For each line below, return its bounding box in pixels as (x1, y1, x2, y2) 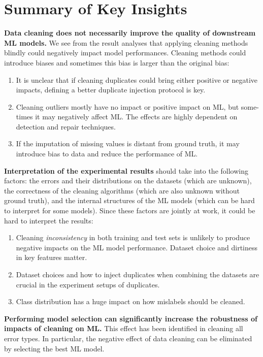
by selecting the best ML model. (4, 343, 105, 353)
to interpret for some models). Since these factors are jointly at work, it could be (4, 205, 255, 216)
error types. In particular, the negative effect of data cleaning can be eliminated (4, 333, 252, 343)
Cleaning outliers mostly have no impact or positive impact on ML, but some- (16, 101, 259, 112)
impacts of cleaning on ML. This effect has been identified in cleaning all (4, 323, 243, 334)
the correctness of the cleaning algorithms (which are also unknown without (4, 185, 240, 196)
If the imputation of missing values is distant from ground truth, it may (16, 138, 240, 149)
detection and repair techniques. (16, 121, 116, 132)
